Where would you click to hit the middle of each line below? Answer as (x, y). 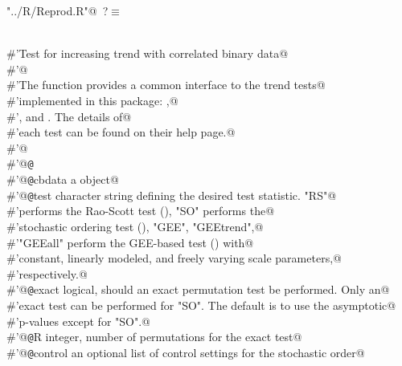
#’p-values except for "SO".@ (78, 321)
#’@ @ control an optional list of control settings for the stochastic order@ (186, 352)
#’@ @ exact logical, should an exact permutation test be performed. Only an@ (198, 289)
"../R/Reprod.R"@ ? (57, 10)
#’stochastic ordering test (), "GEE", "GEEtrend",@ (135, 226)
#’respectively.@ (47, 273)
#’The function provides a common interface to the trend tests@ (166, 85)
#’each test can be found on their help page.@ (121, 132)
